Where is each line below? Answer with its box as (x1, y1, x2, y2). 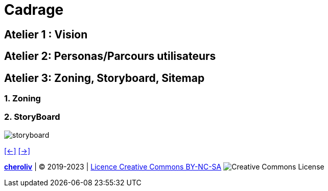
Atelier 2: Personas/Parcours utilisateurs (4, 50, 216, 63)
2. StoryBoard (4, 112, 60, 122)
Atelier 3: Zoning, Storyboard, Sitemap (4, 71, 205, 84)
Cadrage (4, 1, 64, 18)
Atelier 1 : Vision (4, 28, 88, 41)
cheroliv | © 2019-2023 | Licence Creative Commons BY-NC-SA (4, 162, 222, 171)
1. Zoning (4, 93, 41, 104)
